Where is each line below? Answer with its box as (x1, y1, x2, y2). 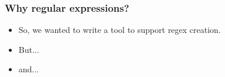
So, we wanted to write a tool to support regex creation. (18, 24, 221, 36)
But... (18, 43, 39, 55)
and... (18, 63, 39, 75)
